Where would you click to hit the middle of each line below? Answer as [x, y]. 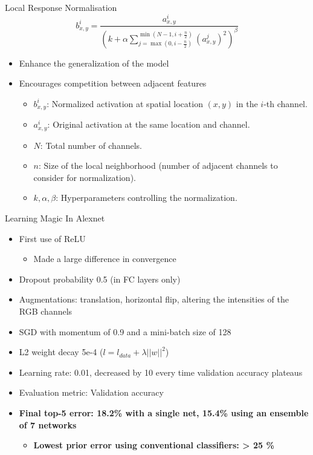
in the [247, 103]
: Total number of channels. [91, 145]
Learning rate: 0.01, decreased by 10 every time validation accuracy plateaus [161, 372]
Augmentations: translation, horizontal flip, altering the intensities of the [154, 299]
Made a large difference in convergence [105, 259]
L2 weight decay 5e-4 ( [61, 352]
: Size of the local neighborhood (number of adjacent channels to [158, 165]
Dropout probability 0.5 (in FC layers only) [100, 279]
